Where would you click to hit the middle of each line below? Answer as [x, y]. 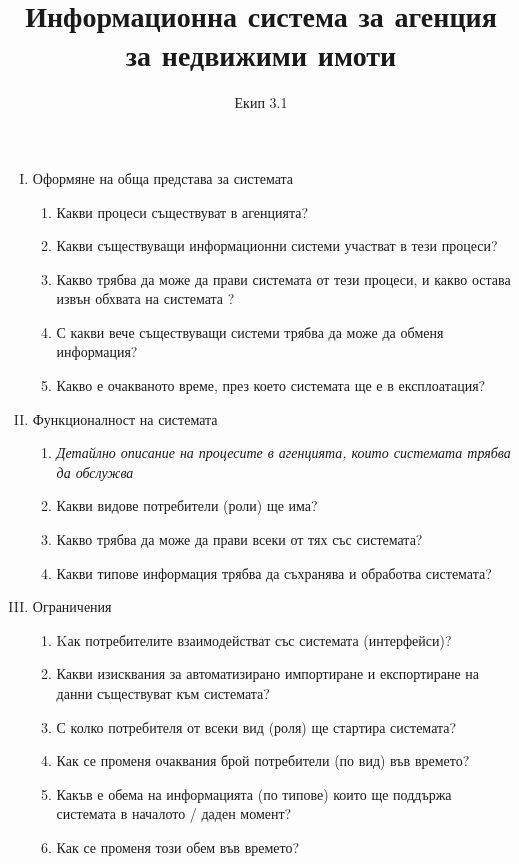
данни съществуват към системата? [163, 693]
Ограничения [72, 606]
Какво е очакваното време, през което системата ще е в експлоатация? [271, 385]
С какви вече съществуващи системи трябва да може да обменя [250, 331]
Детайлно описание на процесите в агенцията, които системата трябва [283, 452]
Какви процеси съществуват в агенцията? [182, 211]
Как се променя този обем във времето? [178, 846]
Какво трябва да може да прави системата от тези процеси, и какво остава [283, 278]
